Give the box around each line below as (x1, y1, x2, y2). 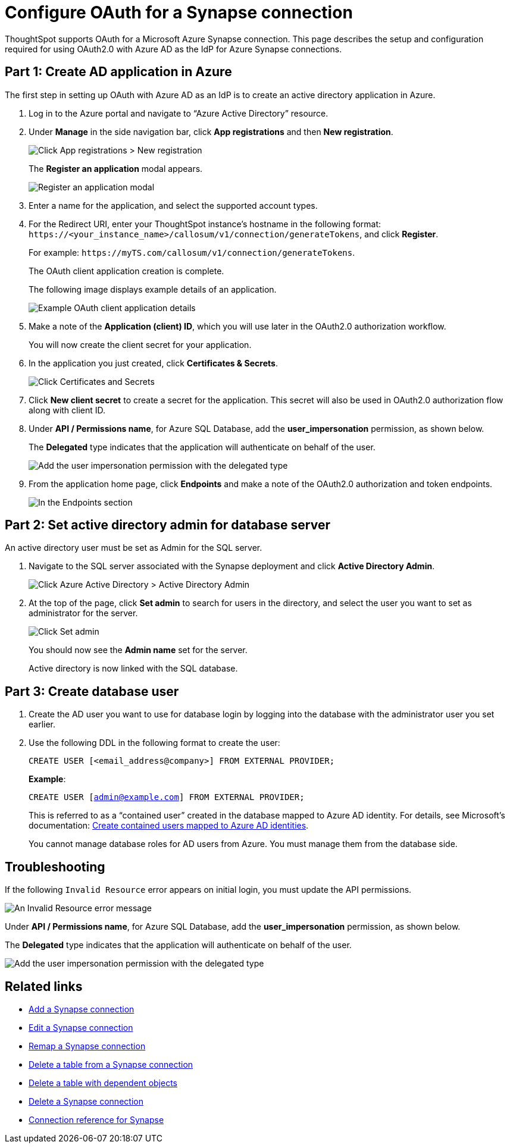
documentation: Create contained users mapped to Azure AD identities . (29, 820, 309, 831)
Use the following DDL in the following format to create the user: (29, 738, 280, 748)
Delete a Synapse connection (29, 1096, 143, 1106)
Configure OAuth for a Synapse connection (5, 2, 353, 23)
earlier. (29, 719, 56, 730)
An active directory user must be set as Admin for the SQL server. (5, 542, 262, 553)
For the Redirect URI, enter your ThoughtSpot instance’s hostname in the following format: (29, 218, 381, 229)
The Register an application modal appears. (29, 163, 203, 174)
